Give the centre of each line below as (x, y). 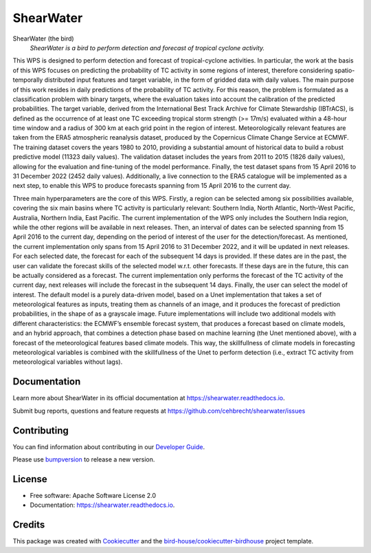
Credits (29, 525)
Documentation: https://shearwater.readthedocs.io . (102, 505)
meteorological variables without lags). (68, 362)
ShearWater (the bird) (44, 39)
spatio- (345, 70)
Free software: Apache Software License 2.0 (93, 495)
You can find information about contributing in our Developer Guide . (109, 446)
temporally (28, 80)
